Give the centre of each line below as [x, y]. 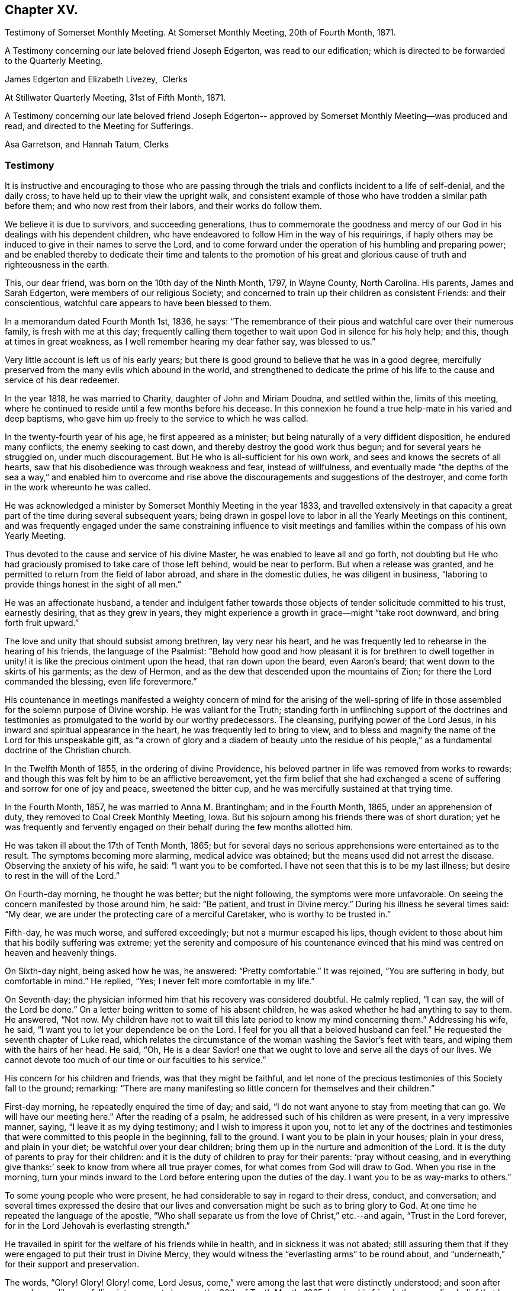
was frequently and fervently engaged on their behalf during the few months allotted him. [179, 827]
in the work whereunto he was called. [78, 487]
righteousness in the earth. [57, 265]
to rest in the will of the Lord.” [62, 876]
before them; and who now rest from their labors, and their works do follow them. [163, 206]
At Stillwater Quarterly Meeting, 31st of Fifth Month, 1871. [115, 98]
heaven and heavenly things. [61, 953]
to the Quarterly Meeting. [54, 61]
